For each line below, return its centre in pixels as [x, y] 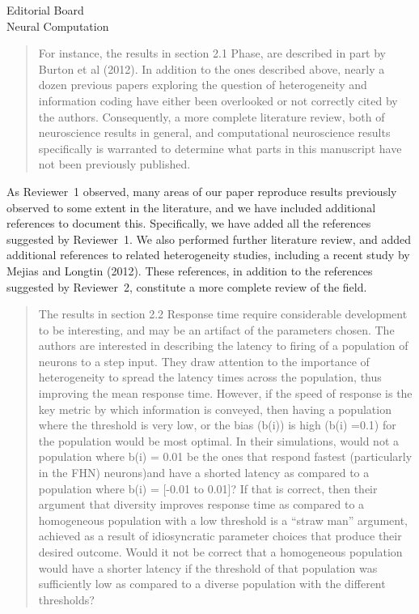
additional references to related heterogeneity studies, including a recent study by [208, 255]
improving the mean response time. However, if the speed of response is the [225, 393]
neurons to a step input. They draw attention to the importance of [204, 361]
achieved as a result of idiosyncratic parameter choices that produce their [220, 536]
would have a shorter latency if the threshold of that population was [208, 567]
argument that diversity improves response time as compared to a [201, 504]
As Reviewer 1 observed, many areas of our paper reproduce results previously [202, 191]
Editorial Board [45, 10]
